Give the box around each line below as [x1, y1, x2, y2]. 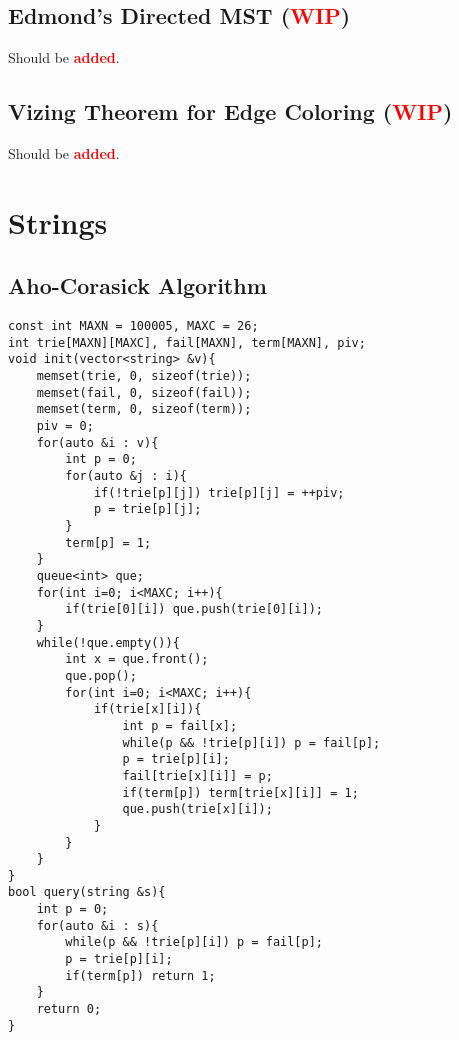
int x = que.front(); [65, 652, 209, 667]
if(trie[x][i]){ [93, 702, 202, 717]
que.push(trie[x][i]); [122, 802, 273, 817]
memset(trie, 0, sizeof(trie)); [36, 369, 252, 384]
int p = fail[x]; [122, 718, 238, 733]
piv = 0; [36, 419, 94, 434]
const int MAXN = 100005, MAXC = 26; [8, 319, 259, 334]
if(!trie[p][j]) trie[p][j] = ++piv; [93, 485, 345, 500]
